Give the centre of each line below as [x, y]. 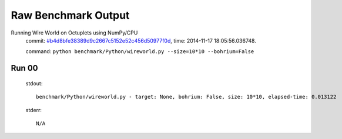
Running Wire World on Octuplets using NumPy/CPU [74, 33]
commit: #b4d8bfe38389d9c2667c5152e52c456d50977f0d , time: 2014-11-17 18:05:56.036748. [141, 40]
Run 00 [24, 68]
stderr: [34, 110]
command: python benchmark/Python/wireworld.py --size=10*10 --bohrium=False [140, 51]
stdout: [34, 83]
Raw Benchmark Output [70, 15]
